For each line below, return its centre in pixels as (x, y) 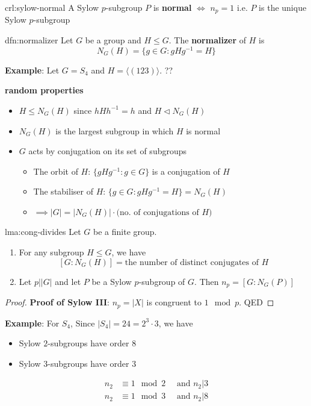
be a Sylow (112, 281)
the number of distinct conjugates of (192, 262)
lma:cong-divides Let (43, 232)
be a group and (113, 40)
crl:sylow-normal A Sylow (52, 7)
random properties (44, 90)
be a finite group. (125, 232)
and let (68, 281)
